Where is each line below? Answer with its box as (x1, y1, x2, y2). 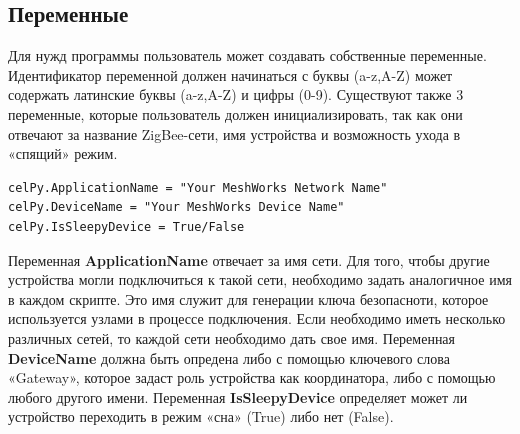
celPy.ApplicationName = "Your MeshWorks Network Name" (8, 180, 388, 195)
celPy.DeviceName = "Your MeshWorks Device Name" (8, 200, 345, 215)
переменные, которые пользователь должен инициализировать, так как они (8, 103, 463, 124)
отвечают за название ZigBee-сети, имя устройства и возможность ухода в (8, 123, 461, 144)
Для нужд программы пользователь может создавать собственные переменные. (8, 45, 487, 66)
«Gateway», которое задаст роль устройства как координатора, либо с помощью (8, 367, 496, 388)
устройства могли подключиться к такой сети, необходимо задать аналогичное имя (8, 269, 512, 290)
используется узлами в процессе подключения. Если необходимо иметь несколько (8, 308, 506, 329)
